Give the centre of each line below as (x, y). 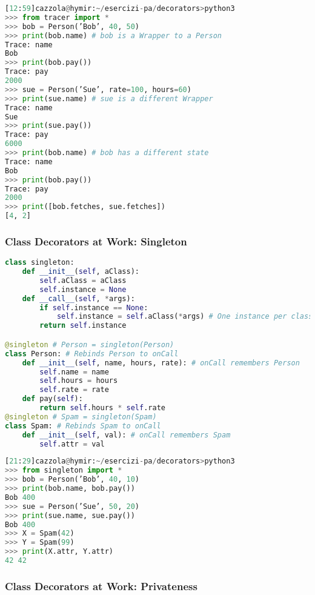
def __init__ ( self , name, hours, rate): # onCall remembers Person (161, 363)
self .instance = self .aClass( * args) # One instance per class (185, 317)
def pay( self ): (52, 399)
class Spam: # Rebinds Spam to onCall (83, 426)
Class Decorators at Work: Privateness (101, 586)
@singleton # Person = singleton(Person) (90, 344)
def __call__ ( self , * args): (78, 298)
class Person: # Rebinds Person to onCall (92, 354)
